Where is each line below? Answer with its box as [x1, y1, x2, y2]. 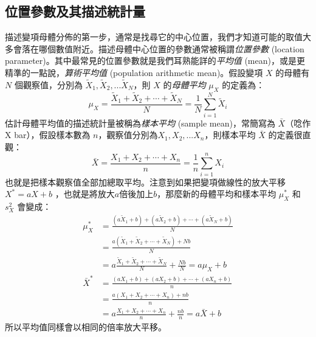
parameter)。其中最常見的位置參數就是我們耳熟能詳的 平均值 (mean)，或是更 [5, 54, 305, 67]
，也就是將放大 [55, 187, 115, 200]
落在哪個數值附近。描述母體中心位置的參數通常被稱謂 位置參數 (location [21, 42, 304, 55]
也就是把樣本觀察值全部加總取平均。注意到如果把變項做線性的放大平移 [5, 175, 286, 188]
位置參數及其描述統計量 [5, 2, 145, 21]
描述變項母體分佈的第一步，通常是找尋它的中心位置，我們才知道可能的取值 [5, 30, 303, 43]
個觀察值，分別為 [14, 78, 83, 91]
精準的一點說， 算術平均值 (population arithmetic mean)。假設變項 [5, 66, 263, 78]
